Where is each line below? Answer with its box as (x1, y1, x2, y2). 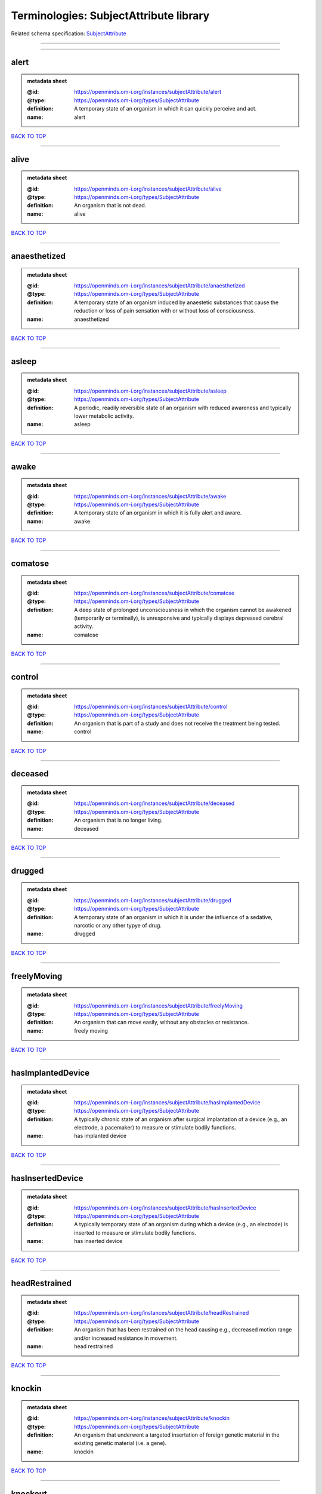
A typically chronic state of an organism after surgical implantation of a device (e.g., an (74, 1115, 287, 1123)
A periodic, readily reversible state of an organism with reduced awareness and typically (74, 404, 292, 411)
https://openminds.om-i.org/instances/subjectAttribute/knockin (74, 1415, 230, 1422)
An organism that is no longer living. (74, 816, 163, 824)
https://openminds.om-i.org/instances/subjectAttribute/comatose (74, 589, 235, 596)
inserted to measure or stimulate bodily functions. (74, 1229, 197, 1236)
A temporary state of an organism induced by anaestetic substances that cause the (74, 299, 279, 306)
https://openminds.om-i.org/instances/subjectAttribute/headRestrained (74, 1309, 249, 1317)
